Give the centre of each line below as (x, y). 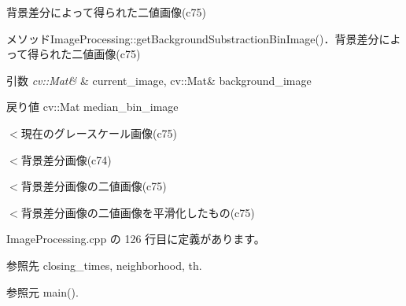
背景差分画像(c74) (66, 159)
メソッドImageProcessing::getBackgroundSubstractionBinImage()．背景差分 (193, 38)
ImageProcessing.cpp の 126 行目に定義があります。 (136, 239)
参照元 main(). (42, 291)
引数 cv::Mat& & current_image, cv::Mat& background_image (159, 80)
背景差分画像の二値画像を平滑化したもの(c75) (138, 212)
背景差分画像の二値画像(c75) (94, 186)
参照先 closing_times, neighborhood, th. (104, 265)
